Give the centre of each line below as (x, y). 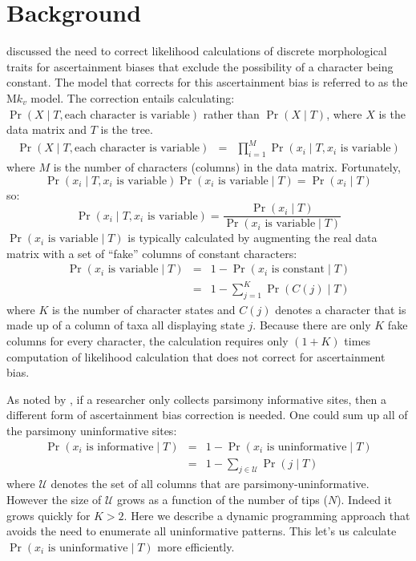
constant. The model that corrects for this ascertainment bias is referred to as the (207, 82)
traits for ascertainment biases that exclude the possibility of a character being (200, 66)
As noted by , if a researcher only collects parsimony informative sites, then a (196, 399)
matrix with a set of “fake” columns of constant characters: (152, 253)
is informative (120, 447)
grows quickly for (48, 515)
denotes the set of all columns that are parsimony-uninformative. (210, 484)
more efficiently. (196, 546)
